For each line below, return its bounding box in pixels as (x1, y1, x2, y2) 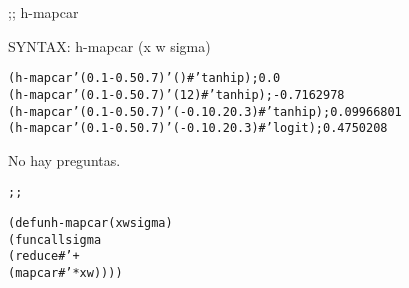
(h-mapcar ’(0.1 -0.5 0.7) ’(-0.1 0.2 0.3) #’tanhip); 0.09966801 (8, 104, 402, 119)
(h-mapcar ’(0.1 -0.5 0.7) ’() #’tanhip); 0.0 (8, 71, 281, 86)
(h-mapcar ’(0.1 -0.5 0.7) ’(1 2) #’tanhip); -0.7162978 (8, 87, 345, 102)
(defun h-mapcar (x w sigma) (8, 216, 173, 231)
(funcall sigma (8, 232, 102, 247)
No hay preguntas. (8, 149, 121, 170)
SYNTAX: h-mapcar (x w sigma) (8, 35, 211, 56)
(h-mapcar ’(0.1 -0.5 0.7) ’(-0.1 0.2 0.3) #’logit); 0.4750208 (8, 121, 388, 136)
